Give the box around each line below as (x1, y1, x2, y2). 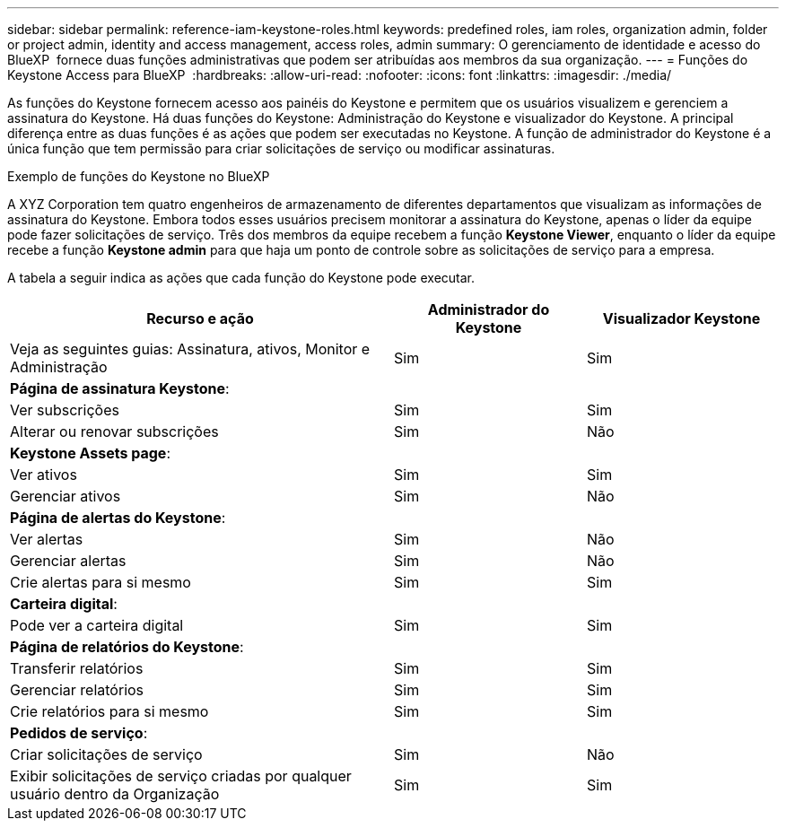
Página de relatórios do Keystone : (10, 638, 244, 656)
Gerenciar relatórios (10, 681, 144, 699)
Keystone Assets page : (10, 444, 170, 462)
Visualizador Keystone (602, 309, 761, 327)
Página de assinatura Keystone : (10, 379, 230, 397)
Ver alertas (10, 530, 83, 548)
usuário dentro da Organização (10, 785, 220, 803)
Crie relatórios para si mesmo (10, 702, 209, 720)
